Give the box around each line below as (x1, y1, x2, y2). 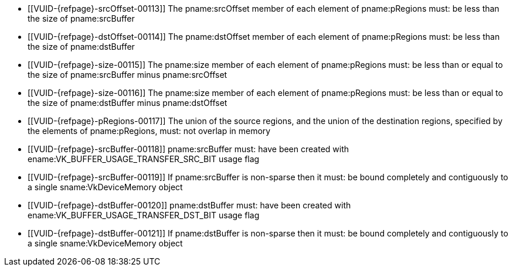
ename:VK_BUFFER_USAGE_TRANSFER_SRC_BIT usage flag (28, 154, 260, 164)
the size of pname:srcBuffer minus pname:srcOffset (28, 70, 227, 80)
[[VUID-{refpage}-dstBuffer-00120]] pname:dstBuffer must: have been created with (28, 200, 351, 210)
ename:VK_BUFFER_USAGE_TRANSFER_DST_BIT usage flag (28, 210, 260, 220)
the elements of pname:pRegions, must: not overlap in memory (28, 126, 271, 136)
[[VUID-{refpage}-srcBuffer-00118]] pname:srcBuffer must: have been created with (28, 144, 349, 154)
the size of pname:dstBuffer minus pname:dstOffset (28, 98, 227, 108)
